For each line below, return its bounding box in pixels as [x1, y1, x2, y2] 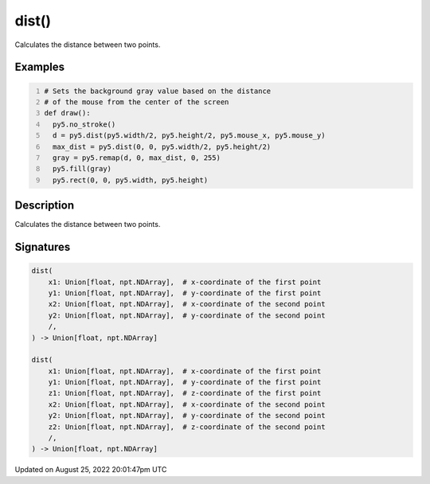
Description [14, 199, 75, 213]
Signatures [14, 240, 71, 254]
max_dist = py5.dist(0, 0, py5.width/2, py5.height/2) [52, 142, 272, 151]
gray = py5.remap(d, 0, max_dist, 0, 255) [52, 153, 221, 162]
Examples [14, 60, 65, 74]
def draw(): [44, 108, 91, 118]
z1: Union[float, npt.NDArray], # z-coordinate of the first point [48, 388, 322, 398]
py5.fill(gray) [52, 164, 111, 174]
